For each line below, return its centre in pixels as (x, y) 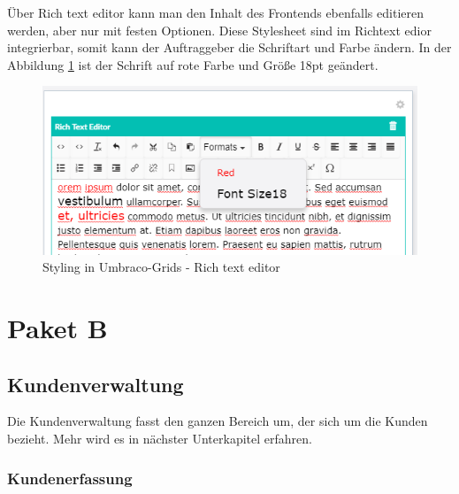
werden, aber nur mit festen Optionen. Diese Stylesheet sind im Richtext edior (219, 30)
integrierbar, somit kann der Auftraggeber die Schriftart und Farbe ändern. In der (229, 47)
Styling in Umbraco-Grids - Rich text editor (161, 267)
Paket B (57, 328)
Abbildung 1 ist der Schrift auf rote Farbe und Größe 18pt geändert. (193, 64)
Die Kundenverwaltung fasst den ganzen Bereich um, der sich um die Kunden (218, 421)
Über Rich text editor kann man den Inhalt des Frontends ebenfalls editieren (215, 12)
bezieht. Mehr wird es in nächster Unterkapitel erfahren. (160, 439)
